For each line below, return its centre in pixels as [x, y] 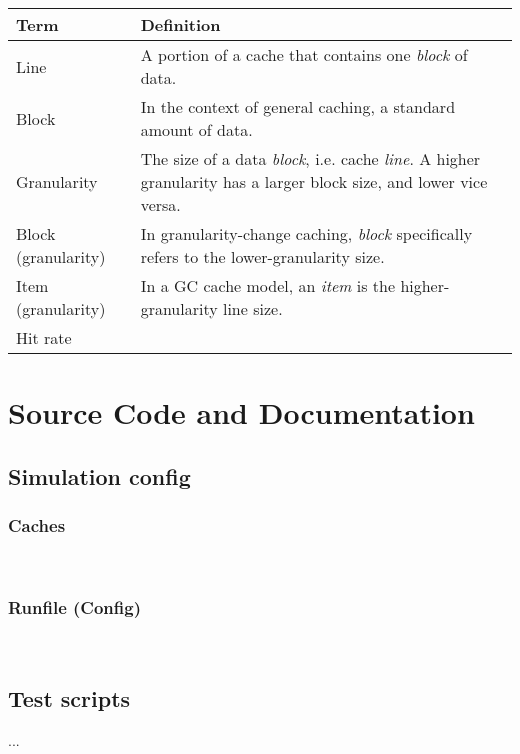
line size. [252, 308]
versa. [160, 204]
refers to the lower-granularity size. [262, 256]
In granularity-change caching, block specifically [306, 233]
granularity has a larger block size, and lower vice [314, 181]
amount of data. [196, 129]
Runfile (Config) [75, 606]
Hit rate [44, 337]
